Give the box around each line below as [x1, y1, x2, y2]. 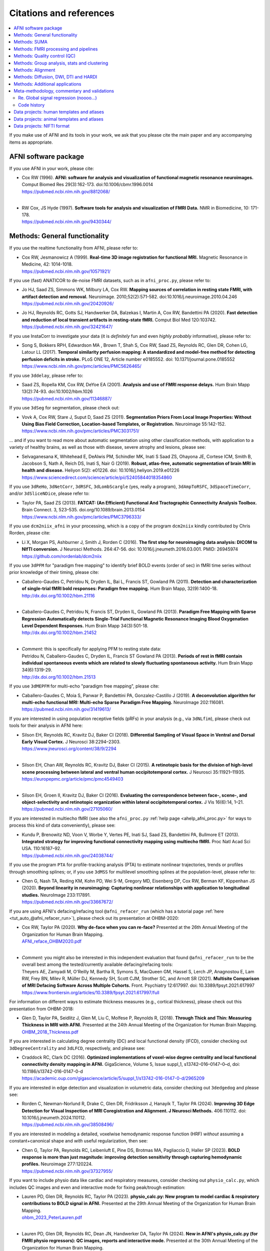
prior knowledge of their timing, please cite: [9, 569, 99, 575]
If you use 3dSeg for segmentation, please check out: [9, 405, 120, 411]
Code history [18, 102, 45, 108]
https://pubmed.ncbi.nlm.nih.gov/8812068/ [21, 188, 110, 195]
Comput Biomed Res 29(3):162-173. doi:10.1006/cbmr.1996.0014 [21, 182, 153, 188]
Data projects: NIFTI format [13, 123, 70, 129]
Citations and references [9, 8, 114, 19]
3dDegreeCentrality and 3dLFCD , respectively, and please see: [9, 1045, 145, 1051]
